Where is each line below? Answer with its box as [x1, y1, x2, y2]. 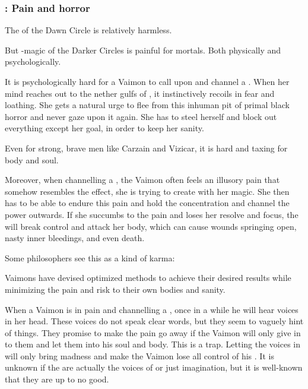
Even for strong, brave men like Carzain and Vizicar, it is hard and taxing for [5, 141, 288, 154]
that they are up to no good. [5, 373, 109, 385]
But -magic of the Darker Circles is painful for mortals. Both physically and [5, 43, 281, 56]
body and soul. [5, 153, 59, 166]
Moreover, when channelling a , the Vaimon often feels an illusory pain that [5, 173, 280, 186]
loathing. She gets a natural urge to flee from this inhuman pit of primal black [5, 99, 290, 111]
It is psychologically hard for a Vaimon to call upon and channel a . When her [5, 75, 290, 87]
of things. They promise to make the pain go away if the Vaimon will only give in [5, 326, 301, 339]
